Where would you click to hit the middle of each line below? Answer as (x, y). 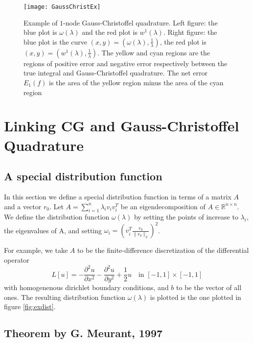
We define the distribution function (57, 217)
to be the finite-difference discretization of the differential (163, 250)
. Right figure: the (190, 32)
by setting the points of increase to (186, 217)
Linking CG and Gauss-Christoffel (122, 126)
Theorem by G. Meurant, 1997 (83, 333)
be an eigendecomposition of (163, 206)
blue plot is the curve (56, 41)
